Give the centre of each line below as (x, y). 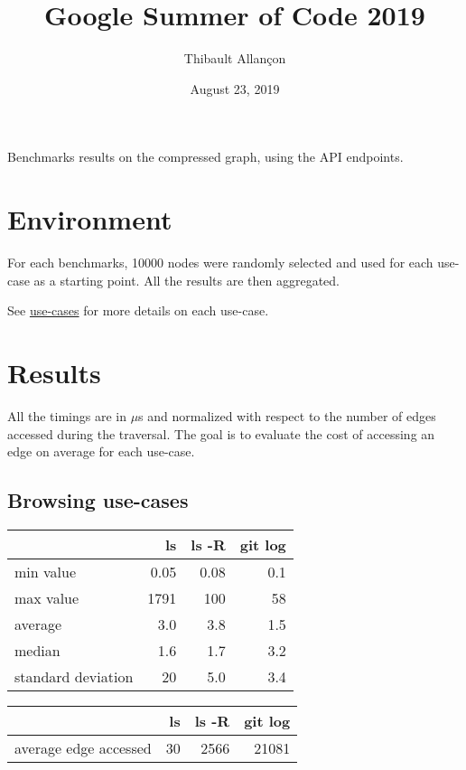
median (37, 650)
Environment (90, 219)
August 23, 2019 (235, 88)
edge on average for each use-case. (101, 451)
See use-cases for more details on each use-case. (138, 310)
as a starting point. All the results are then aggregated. (187, 280)
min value (46, 571)
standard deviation (74, 676)
